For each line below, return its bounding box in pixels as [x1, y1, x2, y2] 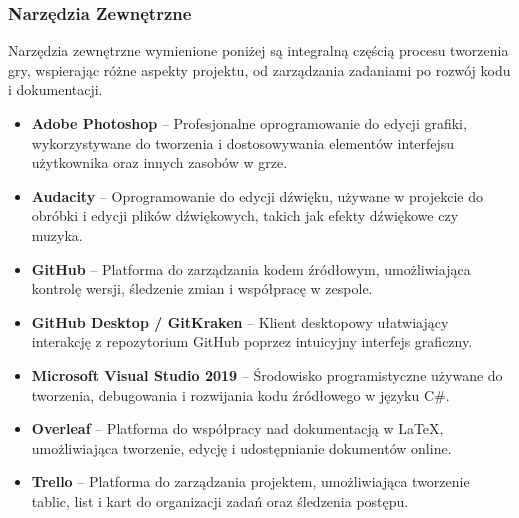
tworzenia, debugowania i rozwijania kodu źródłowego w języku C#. [31, 384, 450, 405]
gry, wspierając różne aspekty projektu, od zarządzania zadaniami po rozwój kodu [8, 59, 511, 80]
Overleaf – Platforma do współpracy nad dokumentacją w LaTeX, [31, 418, 444, 439]
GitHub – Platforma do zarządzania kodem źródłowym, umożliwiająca [31, 258, 471, 279]
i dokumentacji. [8, 79, 103, 100]
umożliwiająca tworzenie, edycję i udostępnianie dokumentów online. [31, 437, 452, 458]
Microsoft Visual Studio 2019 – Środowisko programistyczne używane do [31, 364, 503, 385]
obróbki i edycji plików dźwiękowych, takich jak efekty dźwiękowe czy [31, 205, 459, 226]
